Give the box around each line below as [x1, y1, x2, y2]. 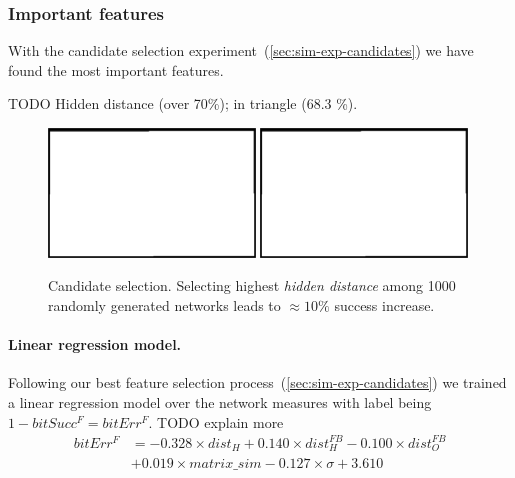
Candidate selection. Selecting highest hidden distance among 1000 [48, 275, 456, 296]
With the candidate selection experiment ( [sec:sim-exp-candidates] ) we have [8, 40, 474, 61]
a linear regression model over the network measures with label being [8, 392, 432, 413]
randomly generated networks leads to [48, 295, 281, 316]
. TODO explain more [148, 411, 284, 432]
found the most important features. [8, 59, 224, 80]
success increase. [334, 295, 435, 316]
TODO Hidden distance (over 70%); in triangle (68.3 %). [8, 93, 358, 114]
